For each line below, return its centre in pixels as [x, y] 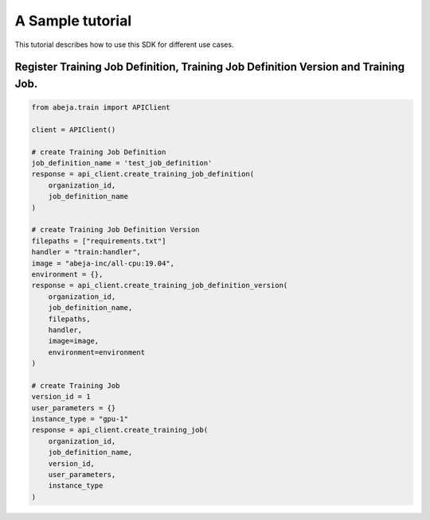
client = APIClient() [74, 130]
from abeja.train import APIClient [101, 108]
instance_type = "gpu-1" [80, 419]
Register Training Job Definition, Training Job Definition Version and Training [210, 67]
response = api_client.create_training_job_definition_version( [160, 285]
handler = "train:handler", [86, 252]
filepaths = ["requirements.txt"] [99, 241]
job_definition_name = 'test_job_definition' [122, 163]
